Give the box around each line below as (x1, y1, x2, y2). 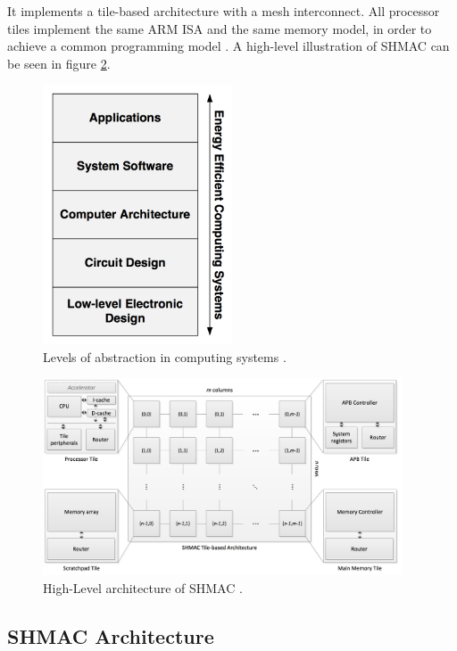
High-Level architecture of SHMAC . (43, 578, 243, 597)
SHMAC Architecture (7, 622, 214, 649)
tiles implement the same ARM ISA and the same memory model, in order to (7, 19, 432, 37)
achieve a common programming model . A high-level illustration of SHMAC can (7, 37, 450, 55)
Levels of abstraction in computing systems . (43, 347, 287, 366)
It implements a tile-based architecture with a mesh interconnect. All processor (7, 2, 440, 20)
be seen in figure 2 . (7, 54, 111, 72)
